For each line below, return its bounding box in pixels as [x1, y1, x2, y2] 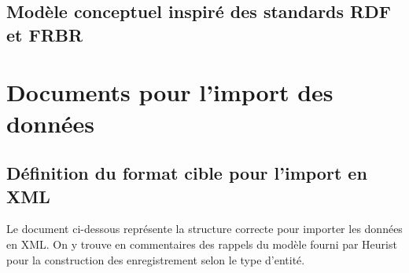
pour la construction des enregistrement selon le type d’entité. [6, 251, 305, 268]
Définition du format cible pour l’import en [6, 161, 367, 185]
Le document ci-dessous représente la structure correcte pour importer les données [6, 220, 403, 237]
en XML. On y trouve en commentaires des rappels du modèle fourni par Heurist [6, 235, 397, 252]
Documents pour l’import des [6, 76, 333, 108]
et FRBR [6, 22, 83, 46]
